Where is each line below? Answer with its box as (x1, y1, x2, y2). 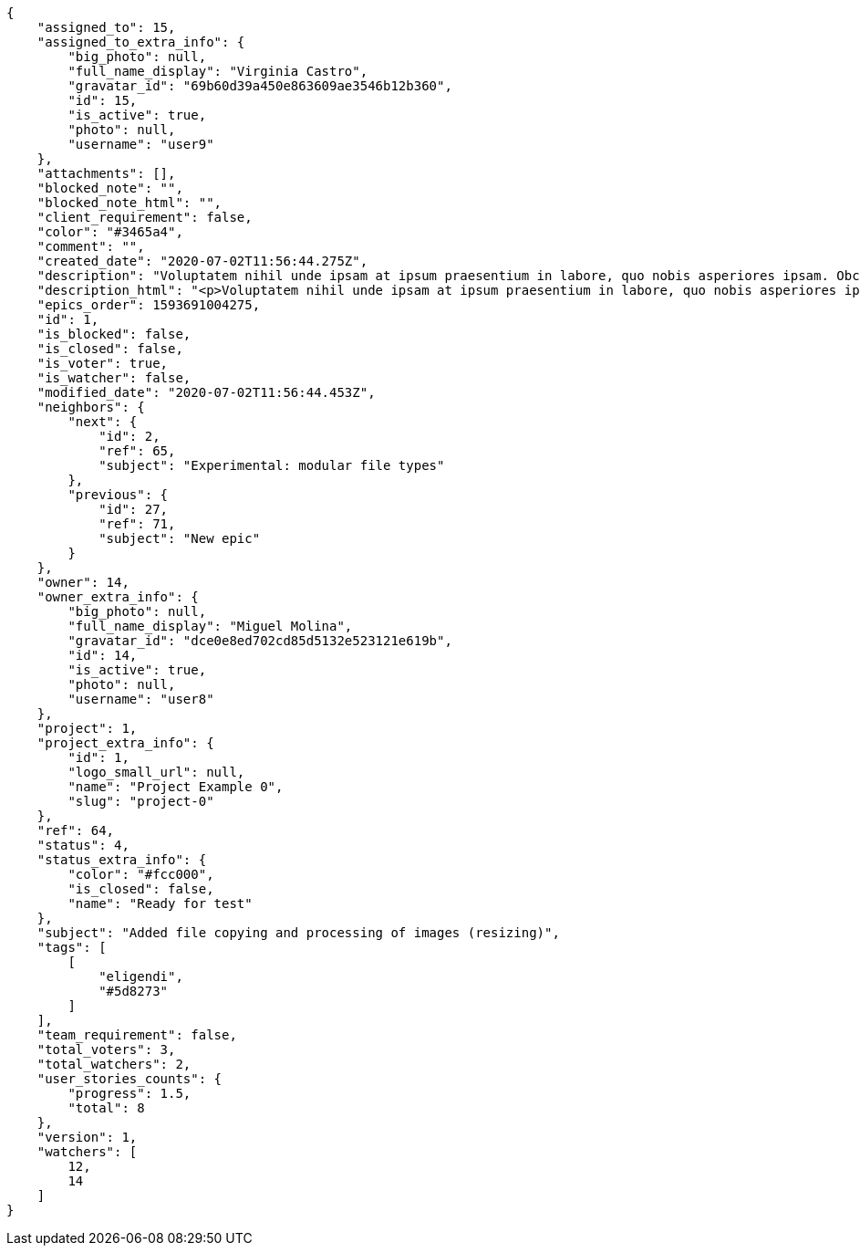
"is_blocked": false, (36, 327, 192, 341)
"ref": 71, (98, 517, 176, 531)
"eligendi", (98, 969, 183, 984)
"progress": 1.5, (67, 1086, 192, 1101)
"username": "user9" (67, 137, 214, 151)
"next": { (67, 414, 138, 429)
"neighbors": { (36, 400, 145, 414)
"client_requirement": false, (36, 210, 253, 224)
